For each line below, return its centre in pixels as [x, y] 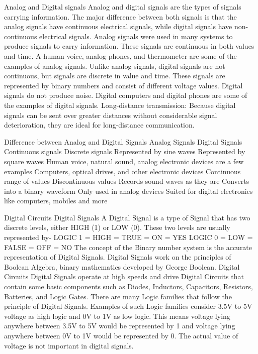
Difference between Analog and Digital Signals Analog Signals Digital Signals [123, 141]
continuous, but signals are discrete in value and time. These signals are [115, 76]
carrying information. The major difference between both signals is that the [120, 16]
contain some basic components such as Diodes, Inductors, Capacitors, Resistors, [128, 286]
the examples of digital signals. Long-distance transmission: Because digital [120, 105]
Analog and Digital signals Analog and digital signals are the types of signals [123, 7]
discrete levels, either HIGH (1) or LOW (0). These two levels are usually [117, 227]
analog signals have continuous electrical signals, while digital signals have [118, 26]
